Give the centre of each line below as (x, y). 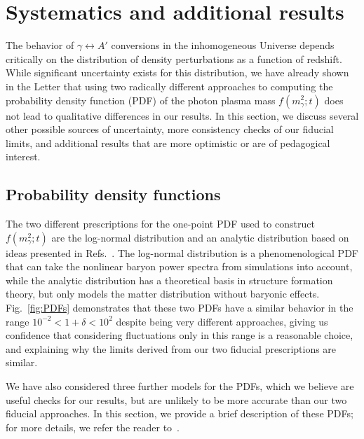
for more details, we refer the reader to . (93, 427)
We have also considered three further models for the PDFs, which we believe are (180, 386)
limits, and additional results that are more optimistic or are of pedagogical (168, 142)
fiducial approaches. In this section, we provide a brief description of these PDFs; (180, 413)
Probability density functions (113, 194)
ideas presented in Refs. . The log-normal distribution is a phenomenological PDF (182, 252)
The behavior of (40, 45)
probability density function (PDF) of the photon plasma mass (141, 100)
